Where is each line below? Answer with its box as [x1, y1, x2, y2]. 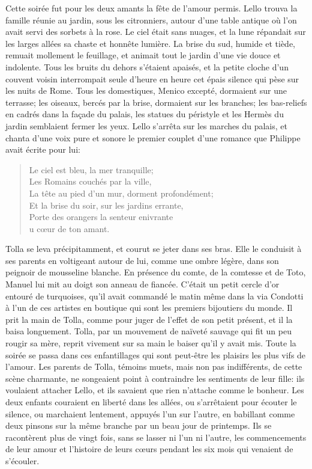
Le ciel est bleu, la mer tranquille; [29, 163, 154, 176]
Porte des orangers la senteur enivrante [29, 210, 173, 223]
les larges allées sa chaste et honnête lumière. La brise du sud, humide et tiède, [5, 37, 295, 49]
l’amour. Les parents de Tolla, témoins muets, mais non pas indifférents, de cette [5, 360, 302, 373]
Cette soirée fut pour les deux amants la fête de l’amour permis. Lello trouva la [5, 2, 298, 14]
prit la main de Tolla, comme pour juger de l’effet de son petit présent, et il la [5, 313, 293, 325]
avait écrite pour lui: [5, 143, 80, 156]
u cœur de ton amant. [29, 222, 110, 234]
